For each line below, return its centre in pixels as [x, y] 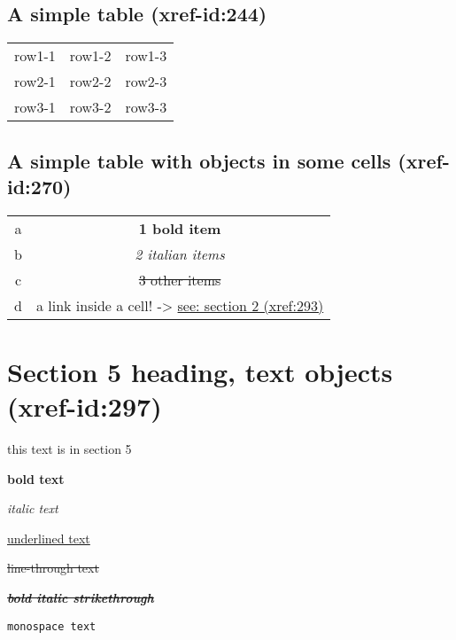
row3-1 [35, 107]
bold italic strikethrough [81, 598]
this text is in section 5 [70, 449]
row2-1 [35, 82]
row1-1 [35, 56]
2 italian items [180, 254]
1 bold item [180, 228]
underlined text [49, 538]
